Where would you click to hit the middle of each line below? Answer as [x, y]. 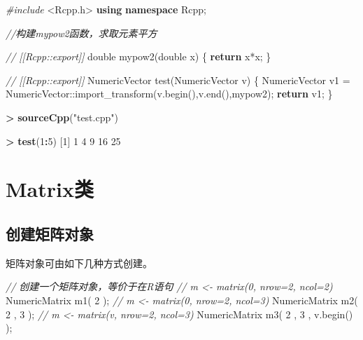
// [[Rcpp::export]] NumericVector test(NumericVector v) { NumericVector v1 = [178, 80]
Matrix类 [50, 189]
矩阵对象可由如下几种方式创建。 [79, 263]
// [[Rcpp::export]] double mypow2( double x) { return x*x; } [138, 56]
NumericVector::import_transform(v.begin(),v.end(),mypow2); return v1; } [169, 94]
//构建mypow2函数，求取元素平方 [81, 33]
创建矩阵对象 [50, 233]
